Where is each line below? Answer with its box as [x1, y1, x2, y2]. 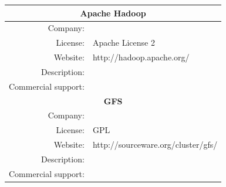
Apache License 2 [92, 36, 155, 49]
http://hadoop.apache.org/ [92, 51, 190, 63]
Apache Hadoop [80, 6, 146, 19]
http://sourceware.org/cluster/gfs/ [92, 138, 218, 151]
